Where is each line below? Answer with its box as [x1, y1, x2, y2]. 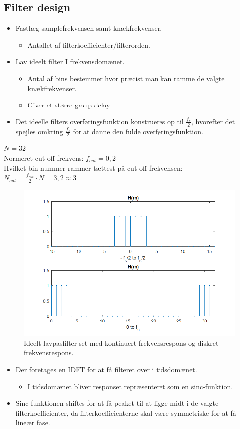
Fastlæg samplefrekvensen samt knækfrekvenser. [15, 23, 162, 33]
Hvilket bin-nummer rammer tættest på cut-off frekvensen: [4, 162, 183, 173]
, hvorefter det [191, 116, 235, 126]
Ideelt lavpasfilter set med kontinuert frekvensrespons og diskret [24, 337, 219, 348]
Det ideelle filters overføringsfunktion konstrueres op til [15, 116, 184, 126]
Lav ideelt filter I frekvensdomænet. [15, 56, 125, 67]
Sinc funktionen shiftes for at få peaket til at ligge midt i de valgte [15, 398, 219, 408]
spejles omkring [15, 126, 63, 136]
